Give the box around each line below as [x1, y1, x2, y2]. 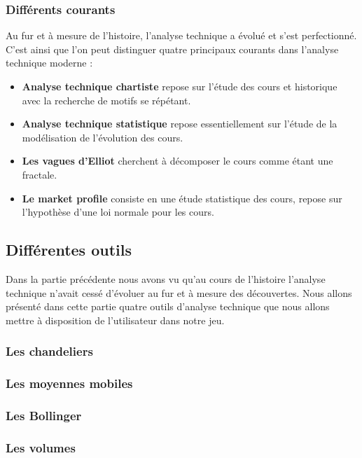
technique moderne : [6, 55, 93, 70]
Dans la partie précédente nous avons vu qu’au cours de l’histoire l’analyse [6, 271, 326, 286]
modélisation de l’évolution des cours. [22, 130, 183, 144]
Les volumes [6, 438, 76, 456]
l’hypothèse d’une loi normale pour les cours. [22, 204, 214, 219]
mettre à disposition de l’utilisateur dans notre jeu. [6, 312, 225, 327]
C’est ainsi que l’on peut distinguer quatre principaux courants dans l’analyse [6, 41, 339, 56]
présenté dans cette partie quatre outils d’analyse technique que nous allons [6, 299, 330, 314]
